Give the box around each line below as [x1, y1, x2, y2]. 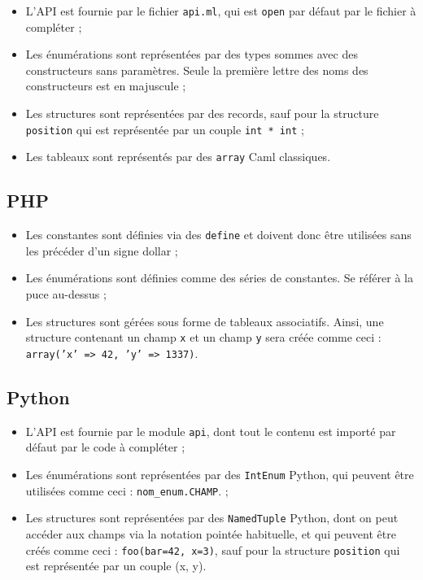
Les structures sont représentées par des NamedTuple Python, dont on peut [25, 509, 399, 526]
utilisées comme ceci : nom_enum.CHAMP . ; [25, 482, 229, 499]
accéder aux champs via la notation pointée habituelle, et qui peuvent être [25, 525, 396, 542]
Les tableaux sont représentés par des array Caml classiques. [25, 148, 331, 165]
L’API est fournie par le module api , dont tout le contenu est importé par [25, 422, 396, 439]
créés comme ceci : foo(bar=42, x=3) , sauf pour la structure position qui [25, 541, 400, 558]
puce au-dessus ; [25, 285, 107, 302]
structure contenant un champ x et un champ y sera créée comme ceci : [25, 329, 382, 346]
